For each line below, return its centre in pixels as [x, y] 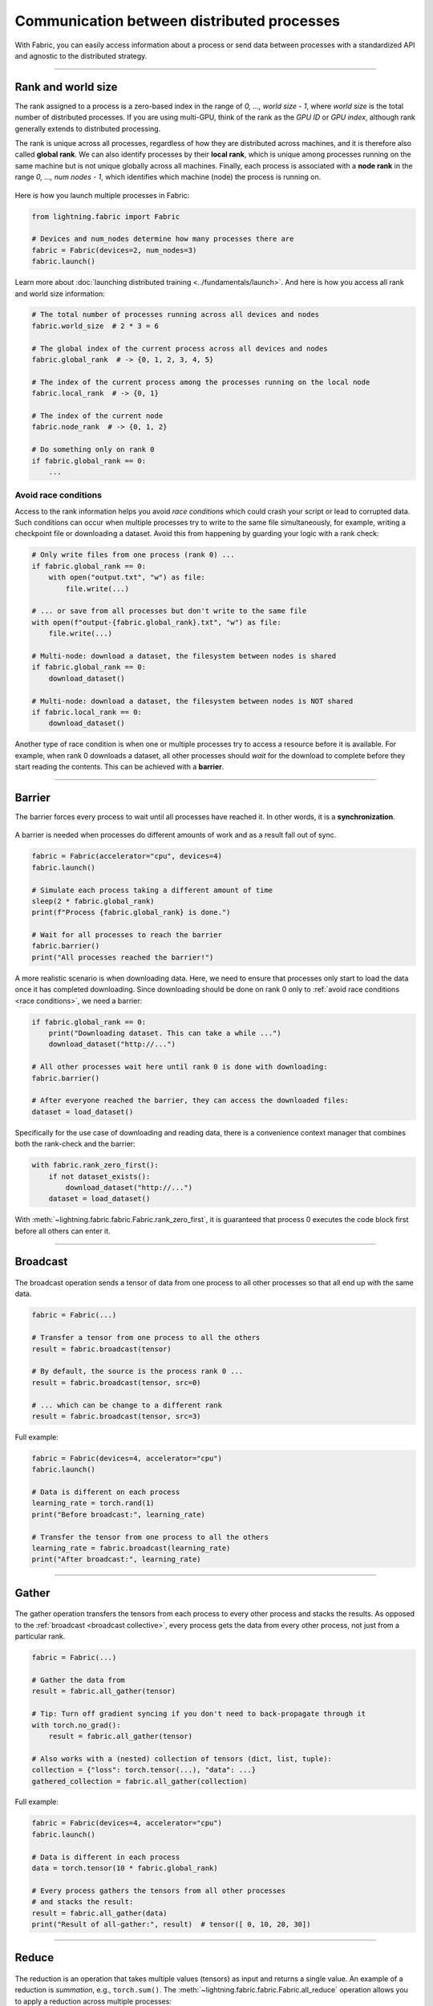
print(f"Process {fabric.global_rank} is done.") [131, 912]
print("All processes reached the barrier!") [123, 957]
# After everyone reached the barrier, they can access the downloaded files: [190, 1100]
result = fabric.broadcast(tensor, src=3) [116, 1416]
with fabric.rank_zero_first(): [95, 1165]
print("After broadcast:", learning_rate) [116, 1559]
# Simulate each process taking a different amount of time [152, 890]
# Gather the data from [79, 1680]
